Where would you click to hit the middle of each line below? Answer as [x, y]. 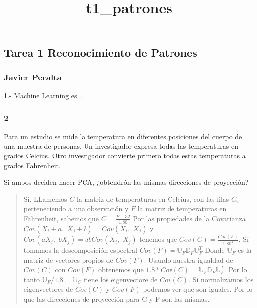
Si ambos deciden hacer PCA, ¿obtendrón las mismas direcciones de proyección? [126, 182]
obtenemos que [121, 269]
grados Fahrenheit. [32, 165]
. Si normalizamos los [221, 279]
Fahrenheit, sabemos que [61, 218]
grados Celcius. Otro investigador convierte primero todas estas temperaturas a [125, 155]
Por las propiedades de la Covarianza [189, 218]
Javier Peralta [33, 77]
